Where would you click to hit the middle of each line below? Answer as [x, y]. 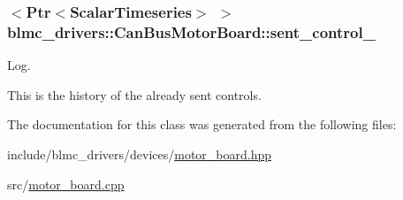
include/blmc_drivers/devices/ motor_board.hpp [140, 154]
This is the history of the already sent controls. [134, 94]
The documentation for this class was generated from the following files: [202, 124]
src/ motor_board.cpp [66, 184]
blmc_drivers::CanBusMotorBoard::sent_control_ [191, 31]
